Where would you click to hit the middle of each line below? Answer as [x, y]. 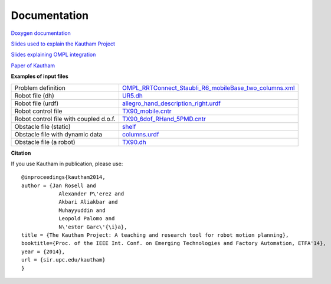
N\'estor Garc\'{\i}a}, [93, 227]
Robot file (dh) [34, 96]
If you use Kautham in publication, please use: [67, 164]
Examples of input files [40, 76]
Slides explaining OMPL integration [53, 55]
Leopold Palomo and [87, 219]
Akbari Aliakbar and [88, 202]
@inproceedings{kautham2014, [63, 177]
